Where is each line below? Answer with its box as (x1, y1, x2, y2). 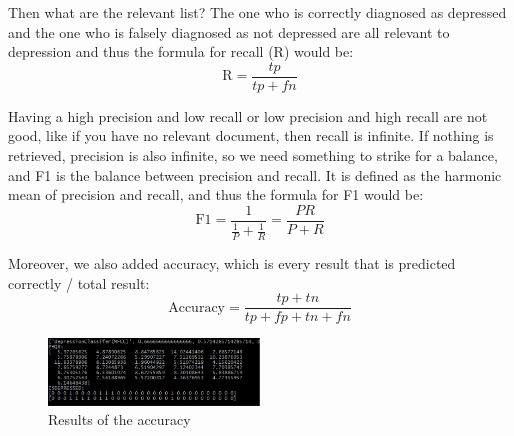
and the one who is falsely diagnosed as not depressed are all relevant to (8, 21, 450, 42)
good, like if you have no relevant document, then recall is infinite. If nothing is (8, 125, 494, 146)
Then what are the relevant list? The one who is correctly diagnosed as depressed (8, 2, 507, 22)
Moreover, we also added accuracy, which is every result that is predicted (8, 253, 456, 274)
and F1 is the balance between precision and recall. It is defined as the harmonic (8, 164, 502, 185)
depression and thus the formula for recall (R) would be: (8, 41, 354, 62)
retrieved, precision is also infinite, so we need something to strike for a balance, (8, 145, 498, 166)
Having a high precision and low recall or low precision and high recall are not (8, 105, 488, 126)
